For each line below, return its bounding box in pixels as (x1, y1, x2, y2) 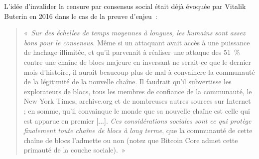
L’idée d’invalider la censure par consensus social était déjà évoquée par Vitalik (4, 1, 246, 11)
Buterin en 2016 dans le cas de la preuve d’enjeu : (4, 10, 157, 21)
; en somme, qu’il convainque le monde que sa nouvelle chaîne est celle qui (23, 105, 250, 116)
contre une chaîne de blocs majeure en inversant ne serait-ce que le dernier (23, 56, 251, 67)
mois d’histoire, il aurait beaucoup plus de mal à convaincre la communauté (23, 66, 255, 77)
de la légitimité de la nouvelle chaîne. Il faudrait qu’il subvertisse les (23, 76, 232, 87)
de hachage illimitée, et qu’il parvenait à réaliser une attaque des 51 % (23, 47, 240, 57)
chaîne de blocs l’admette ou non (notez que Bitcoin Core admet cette (23, 135, 238, 145)
